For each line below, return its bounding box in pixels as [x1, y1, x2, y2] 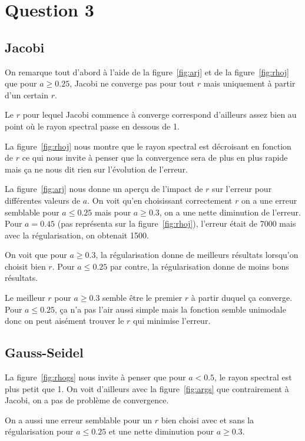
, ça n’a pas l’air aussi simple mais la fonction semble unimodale [55, 303, 286, 315]
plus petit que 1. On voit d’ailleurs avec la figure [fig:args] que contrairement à [5, 382, 289, 394]
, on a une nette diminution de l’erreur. [159, 205, 301, 218]
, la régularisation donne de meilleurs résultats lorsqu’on [95, 248, 299, 261]
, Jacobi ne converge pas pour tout [69, 77, 195, 89]
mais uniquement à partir [203, 77, 296, 89]
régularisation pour [5, 425, 74, 437]
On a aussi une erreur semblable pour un [5, 413, 152, 426]
